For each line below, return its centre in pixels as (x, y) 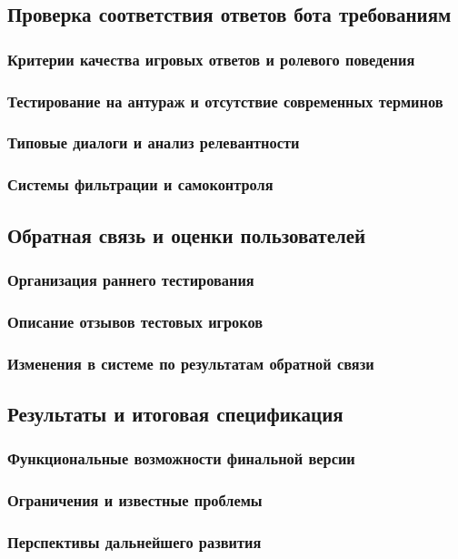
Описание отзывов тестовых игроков (135, 321)
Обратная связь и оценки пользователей (187, 234)
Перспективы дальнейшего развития (134, 541)
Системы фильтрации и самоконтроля (140, 184)
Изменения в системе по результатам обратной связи (191, 363)
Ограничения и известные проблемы (135, 500)
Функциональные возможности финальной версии (181, 458)
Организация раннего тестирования (131, 279)
